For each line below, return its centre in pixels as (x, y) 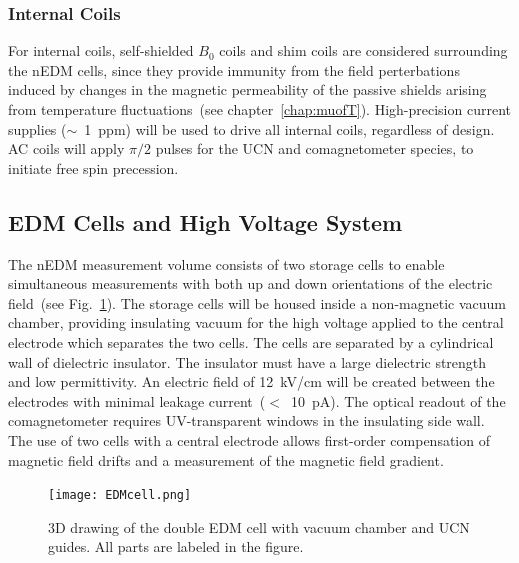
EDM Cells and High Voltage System (205, 221)
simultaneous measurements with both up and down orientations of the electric (250, 283)
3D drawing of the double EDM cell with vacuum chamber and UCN (259, 526)
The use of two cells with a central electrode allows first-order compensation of (249, 439)
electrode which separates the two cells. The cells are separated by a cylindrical (251, 341)
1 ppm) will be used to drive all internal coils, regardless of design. (289, 128)
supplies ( (37, 128)
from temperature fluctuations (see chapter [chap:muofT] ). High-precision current (259, 109)
